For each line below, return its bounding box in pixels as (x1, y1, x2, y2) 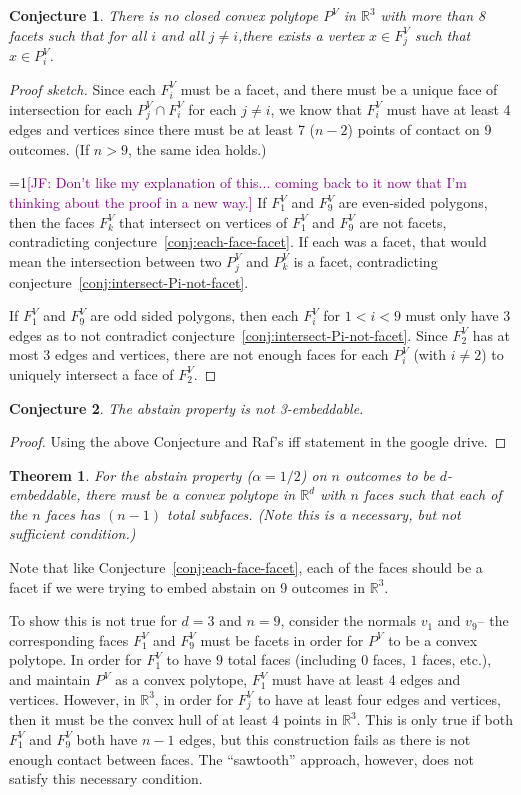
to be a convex (388, 629, 478, 650)
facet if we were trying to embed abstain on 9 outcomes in (9, 576, 366, 597)
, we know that (270, 98, 362, 119)
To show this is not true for (9, 610, 177, 631)
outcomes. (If (9, 138, 90, 159)
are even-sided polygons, (338, 192, 488, 213)
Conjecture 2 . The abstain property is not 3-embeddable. (9, 397, 364, 418)
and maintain (9, 669, 91, 690)
